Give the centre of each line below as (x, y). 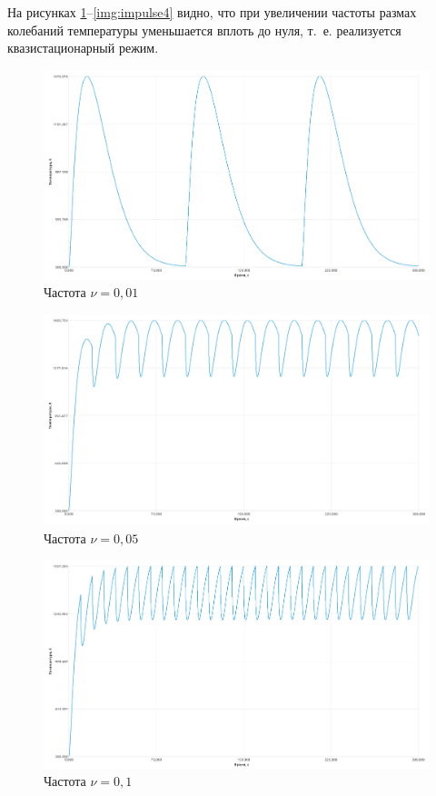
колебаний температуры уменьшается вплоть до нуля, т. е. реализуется (204, 30)
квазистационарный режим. (83, 48)
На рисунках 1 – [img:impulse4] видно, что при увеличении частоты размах (212, 12)
